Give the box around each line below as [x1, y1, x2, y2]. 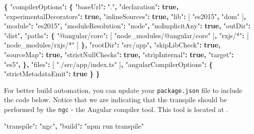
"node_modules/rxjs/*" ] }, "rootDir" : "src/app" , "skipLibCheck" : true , [4, 40, 221, 50]
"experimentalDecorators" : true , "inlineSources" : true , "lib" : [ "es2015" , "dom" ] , [4, 11, 246, 21]
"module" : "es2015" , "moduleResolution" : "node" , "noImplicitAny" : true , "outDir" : [4, 21, 251, 31]
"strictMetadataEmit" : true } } [4, 68, 100, 79]
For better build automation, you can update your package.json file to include [4, 85, 243, 95]
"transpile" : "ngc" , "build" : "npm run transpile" [4, 120, 144, 131]
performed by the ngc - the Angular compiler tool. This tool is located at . [4, 104, 229, 114]
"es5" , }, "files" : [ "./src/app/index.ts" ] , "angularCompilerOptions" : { [4, 59, 213, 69]
